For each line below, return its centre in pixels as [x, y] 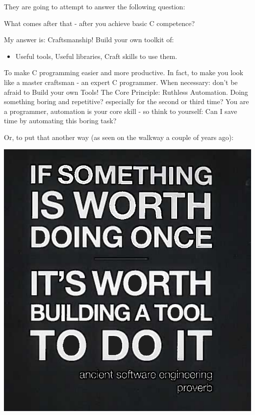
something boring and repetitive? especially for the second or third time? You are [127, 101]
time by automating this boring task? [60, 121]
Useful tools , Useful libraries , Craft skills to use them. [96, 56]
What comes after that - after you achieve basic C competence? [100, 23]
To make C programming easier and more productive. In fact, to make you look [124, 72]
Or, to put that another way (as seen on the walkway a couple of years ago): [119, 137]
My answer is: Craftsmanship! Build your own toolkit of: [89, 40]
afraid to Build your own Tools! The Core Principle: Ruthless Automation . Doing [126, 92]
